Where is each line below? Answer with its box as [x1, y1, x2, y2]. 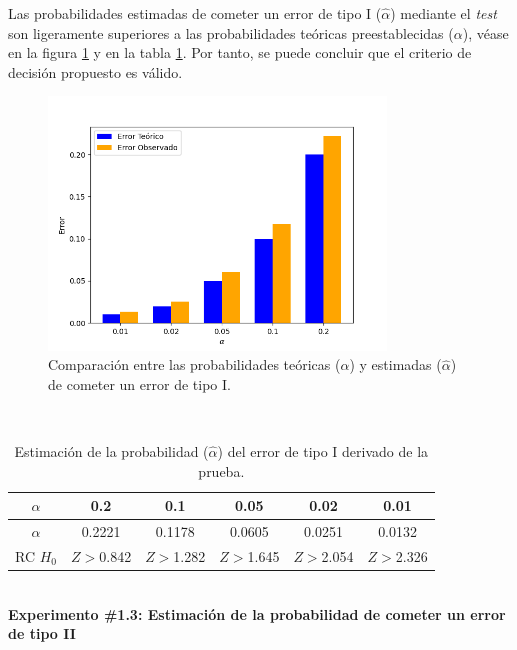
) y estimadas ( [349, 354, 442, 375]
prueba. [198, 460, 245, 481]
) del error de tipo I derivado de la [217, 441, 429, 462]
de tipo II [8, 623, 76, 644]
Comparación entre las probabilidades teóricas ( [48, 354, 341, 375]
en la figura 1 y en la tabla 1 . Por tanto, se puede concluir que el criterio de [8, 42, 472, 63]
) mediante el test [390, 3, 497, 23]
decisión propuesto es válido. [8, 61, 183, 82]
